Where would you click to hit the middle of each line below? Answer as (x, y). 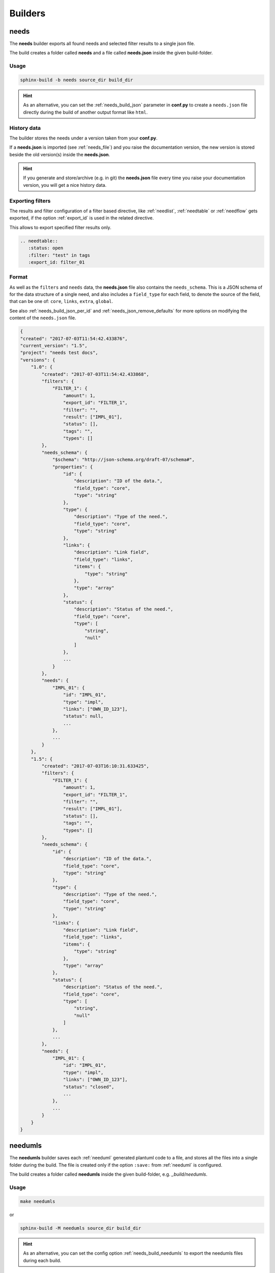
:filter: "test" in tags (59, 255)
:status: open (46, 248)
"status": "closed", (89, 1087)
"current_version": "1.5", (54, 345)
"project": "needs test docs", (59, 353)
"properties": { (73, 467)
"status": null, (83, 716)
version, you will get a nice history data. (65, 185)
